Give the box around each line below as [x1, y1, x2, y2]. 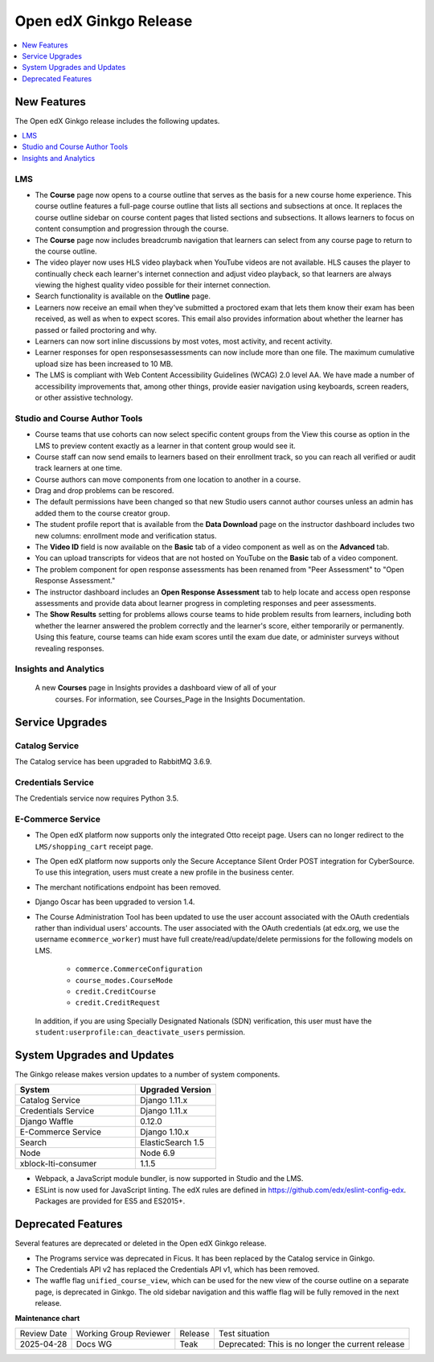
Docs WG [76, 1338, 113, 1349]
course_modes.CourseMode [75, 976, 173, 985]
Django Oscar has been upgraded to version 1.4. [35, 897, 195, 907]
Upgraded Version [140, 1084, 212, 1096]
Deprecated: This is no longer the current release [218, 1338, 405, 1349]
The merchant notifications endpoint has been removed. [35, 882, 221, 892]
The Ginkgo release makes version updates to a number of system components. [14, 1070, 280, 1080]
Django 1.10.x [140, 1126, 190, 1138]
